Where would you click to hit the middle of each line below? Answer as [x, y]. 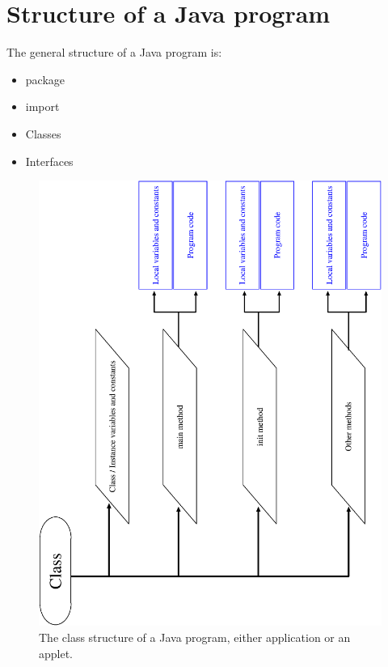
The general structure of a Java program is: [114, 52]
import [42, 106]
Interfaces [49, 161]
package [45, 79]
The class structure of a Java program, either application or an [195, 637]
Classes [43, 133]
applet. [56, 653]
